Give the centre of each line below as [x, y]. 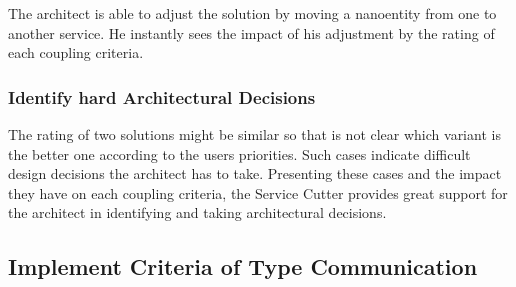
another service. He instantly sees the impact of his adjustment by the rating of [251, 32]
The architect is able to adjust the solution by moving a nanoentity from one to [252, 13]
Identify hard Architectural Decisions [162, 96]
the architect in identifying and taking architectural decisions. [197, 212]
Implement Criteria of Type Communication [243, 266]
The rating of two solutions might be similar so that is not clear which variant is [254, 134]
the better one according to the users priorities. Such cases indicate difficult [239, 153]
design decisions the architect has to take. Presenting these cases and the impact [255, 173]
